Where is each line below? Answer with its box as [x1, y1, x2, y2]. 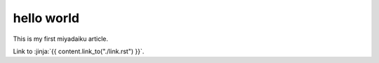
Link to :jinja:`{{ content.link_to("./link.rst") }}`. [13, 47, 145, 55]
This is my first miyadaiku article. [13, 35, 109, 43]
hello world [13, 10, 80, 26]
